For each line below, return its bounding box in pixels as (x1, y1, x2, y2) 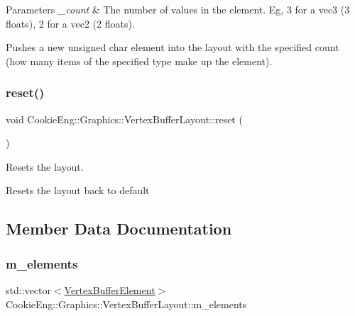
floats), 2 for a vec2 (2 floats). (6, 16, 135, 30)
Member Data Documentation (6, 218, 232, 239)
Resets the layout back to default (6, 183, 150, 198)
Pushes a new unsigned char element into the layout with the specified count (6, 40, 339, 55)
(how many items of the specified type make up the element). (6, 53, 273, 68)
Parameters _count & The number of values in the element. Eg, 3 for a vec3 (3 (6, 2, 350, 16)
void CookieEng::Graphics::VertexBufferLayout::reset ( (6, 111, 243, 126)
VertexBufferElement (64, 282, 155, 297)
